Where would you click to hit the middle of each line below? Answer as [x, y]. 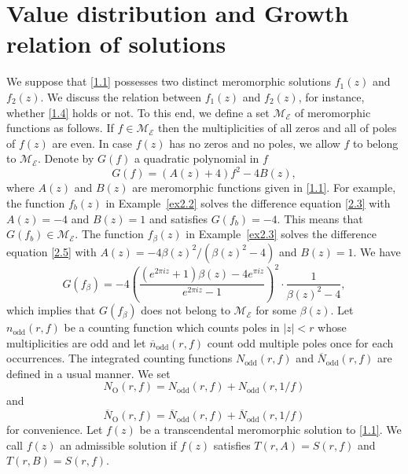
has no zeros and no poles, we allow [255, 143]
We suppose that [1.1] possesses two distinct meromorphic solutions [169, 81]
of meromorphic [333, 112]
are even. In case [92, 143]
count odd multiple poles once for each [300, 342]
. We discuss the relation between [121, 96]
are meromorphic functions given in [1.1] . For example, [264, 187]
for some [276, 310]
